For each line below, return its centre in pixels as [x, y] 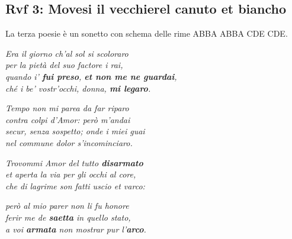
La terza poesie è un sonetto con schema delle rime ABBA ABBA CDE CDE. [147, 33]
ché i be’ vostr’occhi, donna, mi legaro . [78, 88]
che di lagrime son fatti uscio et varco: [75, 185]
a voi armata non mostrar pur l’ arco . [76, 229]
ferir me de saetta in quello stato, [68, 217]
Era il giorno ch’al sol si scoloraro [67, 53]
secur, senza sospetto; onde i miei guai [75, 131]
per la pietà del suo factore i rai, [64, 65]
